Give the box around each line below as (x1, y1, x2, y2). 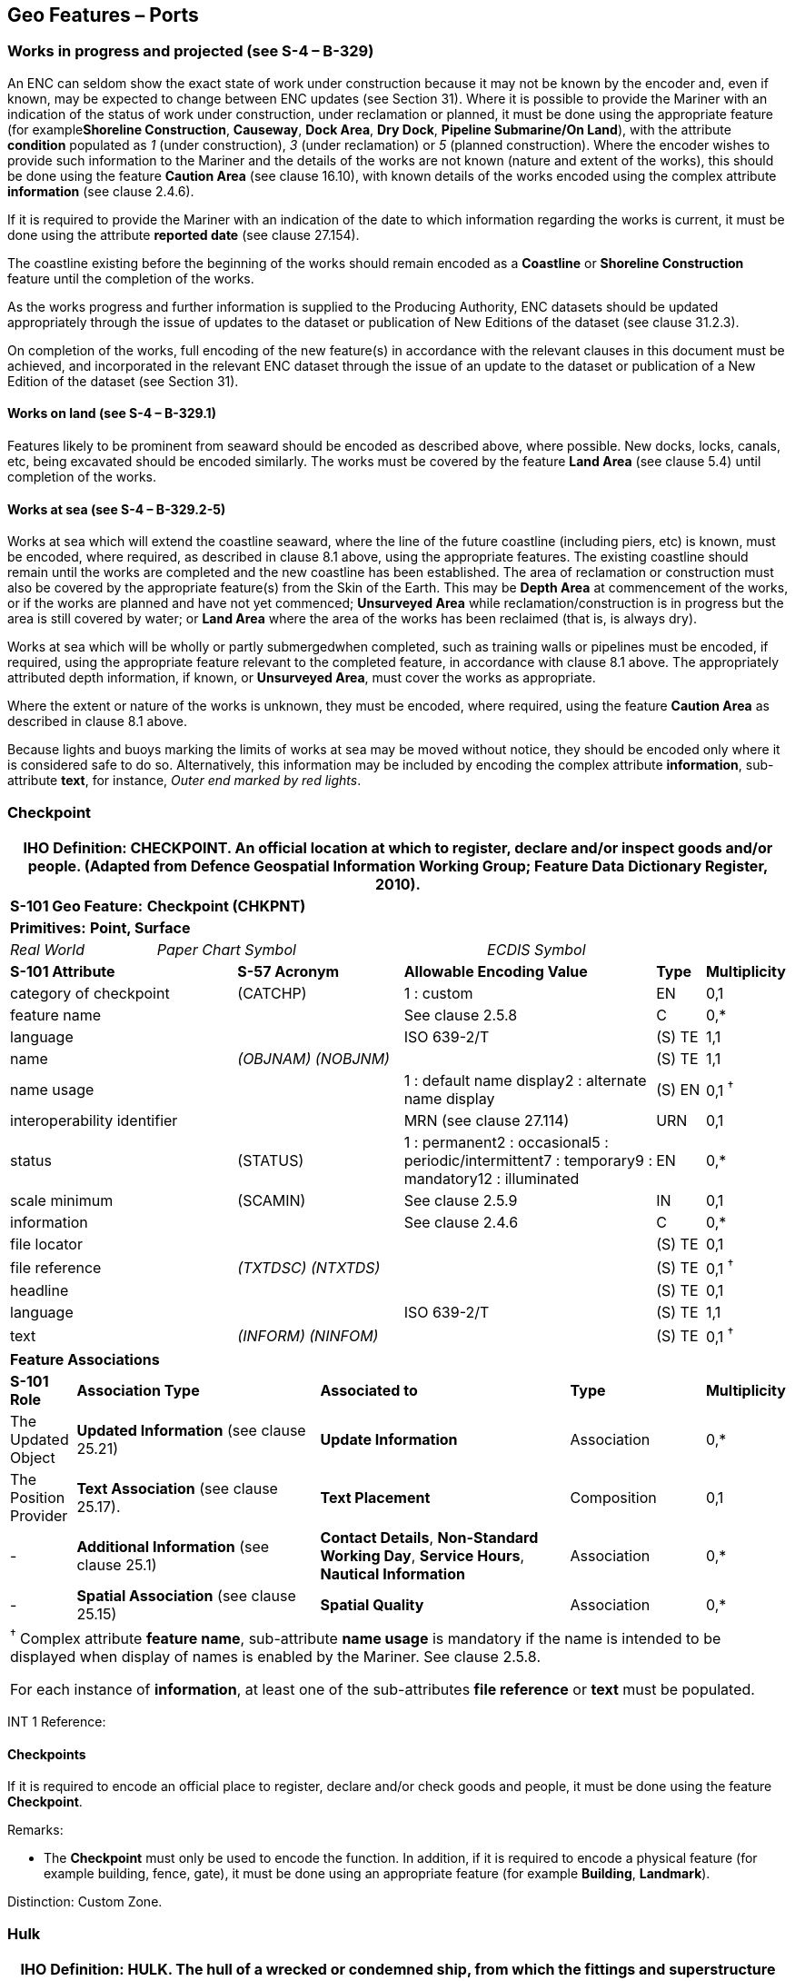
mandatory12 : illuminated (403, 1169, 580, 1188)
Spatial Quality (320, 1595, 424, 1614)
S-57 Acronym (237, 961, 340, 981)
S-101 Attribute (10, 961, 115, 981)
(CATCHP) (237, 983, 307, 1002)
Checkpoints (7, 1746, 86, 1762)
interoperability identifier (10, 1110, 178, 1130)
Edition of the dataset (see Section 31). (7, 373, 239, 389)
